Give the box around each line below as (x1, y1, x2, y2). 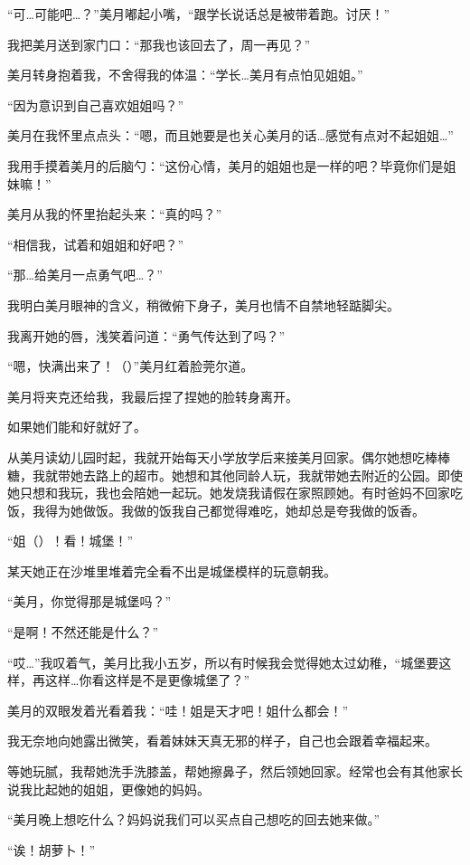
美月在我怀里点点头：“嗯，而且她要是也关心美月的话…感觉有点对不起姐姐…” (7, 126, 454, 145)
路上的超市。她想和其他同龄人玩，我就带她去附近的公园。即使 (95, 465, 463, 484)
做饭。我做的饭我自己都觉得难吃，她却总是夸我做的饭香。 (82, 500, 425, 519)
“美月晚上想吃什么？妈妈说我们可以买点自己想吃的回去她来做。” (7, 810, 381, 829)
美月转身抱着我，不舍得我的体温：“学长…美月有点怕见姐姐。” (7, 65, 363, 84)
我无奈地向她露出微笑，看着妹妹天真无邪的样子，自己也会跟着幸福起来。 (7, 731, 437, 750)
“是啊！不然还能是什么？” (7, 623, 159, 642)
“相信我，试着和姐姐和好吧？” (7, 234, 184, 253)
